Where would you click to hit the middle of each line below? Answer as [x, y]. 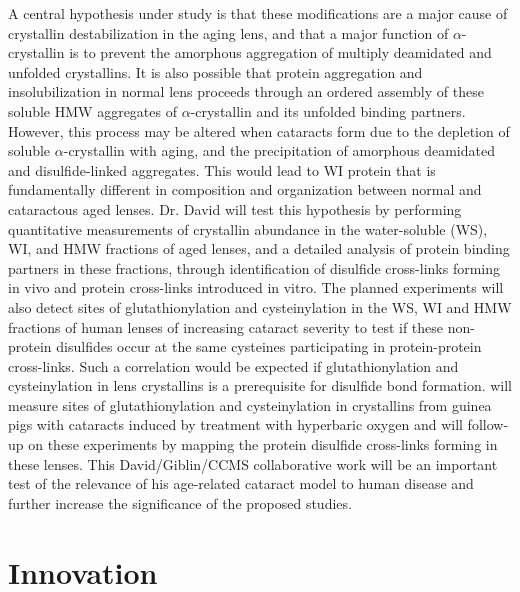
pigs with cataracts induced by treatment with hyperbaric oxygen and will [235, 424]
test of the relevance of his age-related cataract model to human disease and [241, 483]
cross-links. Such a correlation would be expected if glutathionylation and [233, 365]
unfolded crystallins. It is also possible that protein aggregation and [215, 71]
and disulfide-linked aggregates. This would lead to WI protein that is [222, 169]
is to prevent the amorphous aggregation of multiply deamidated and [280, 52]
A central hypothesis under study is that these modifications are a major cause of [258, 13]
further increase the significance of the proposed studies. [180, 502]
